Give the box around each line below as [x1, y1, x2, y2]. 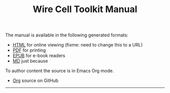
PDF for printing [12, 47, 46, 54]
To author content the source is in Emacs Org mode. [5, 68, 114, 74]
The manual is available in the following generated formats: [5, 32, 129, 38]
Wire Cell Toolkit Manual [32, 4, 138, 15]
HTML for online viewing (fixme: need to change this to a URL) [12, 42, 143, 48]
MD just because [12, 58, 48, 64]
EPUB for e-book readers [12, 53, 66, 59]
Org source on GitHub [12, 77, 59, 84]
